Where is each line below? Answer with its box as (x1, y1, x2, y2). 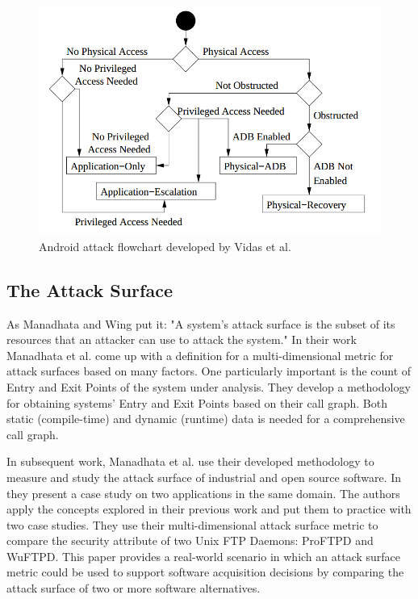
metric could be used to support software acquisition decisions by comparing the (6, 563, 404, 580)
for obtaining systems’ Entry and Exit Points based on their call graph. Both (6, 394, 387, 411)
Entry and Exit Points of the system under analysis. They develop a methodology (6, 378, 411, 395)
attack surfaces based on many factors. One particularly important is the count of (6, 362, 412, 379)
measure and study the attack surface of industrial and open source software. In (6, 468, 402, 485)
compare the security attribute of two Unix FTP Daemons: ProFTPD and (6, 532, 374, 549)
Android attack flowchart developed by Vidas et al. (39, 237, 291, 254)
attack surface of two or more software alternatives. (6, 580, 261, 597)
